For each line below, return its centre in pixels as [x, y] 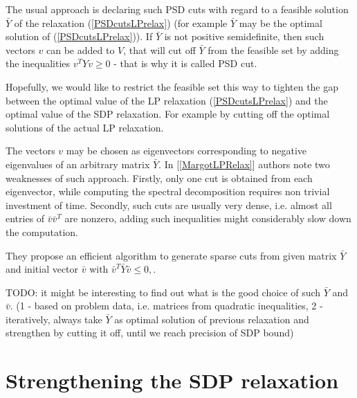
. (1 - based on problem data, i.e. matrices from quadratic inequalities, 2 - [166, 306]
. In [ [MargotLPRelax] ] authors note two [244, 164]
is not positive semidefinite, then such [244, 36]
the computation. [42, 232]
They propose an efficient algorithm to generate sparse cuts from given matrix [171, 255]
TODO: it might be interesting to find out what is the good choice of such [163, 292]
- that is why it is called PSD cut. [185, 63]
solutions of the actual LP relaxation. [85, 127]
